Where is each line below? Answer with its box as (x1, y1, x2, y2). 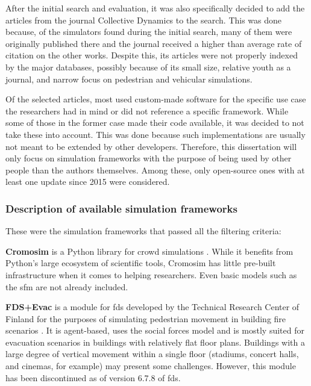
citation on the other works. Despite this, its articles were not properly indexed (5, 49, 298, 61)
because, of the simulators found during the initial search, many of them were (5, 25, 292, 38)
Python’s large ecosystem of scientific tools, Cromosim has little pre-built (5, 257, 276, 269)
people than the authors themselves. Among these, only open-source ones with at (5, 163, 305, 176)
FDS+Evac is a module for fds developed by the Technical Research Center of (5, 300, 300, 313)
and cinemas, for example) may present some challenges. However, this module (5, 360, 296, 372)
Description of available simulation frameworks (5, 201, 237, 216)
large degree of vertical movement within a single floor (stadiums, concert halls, (5, 347, 299, 360)
